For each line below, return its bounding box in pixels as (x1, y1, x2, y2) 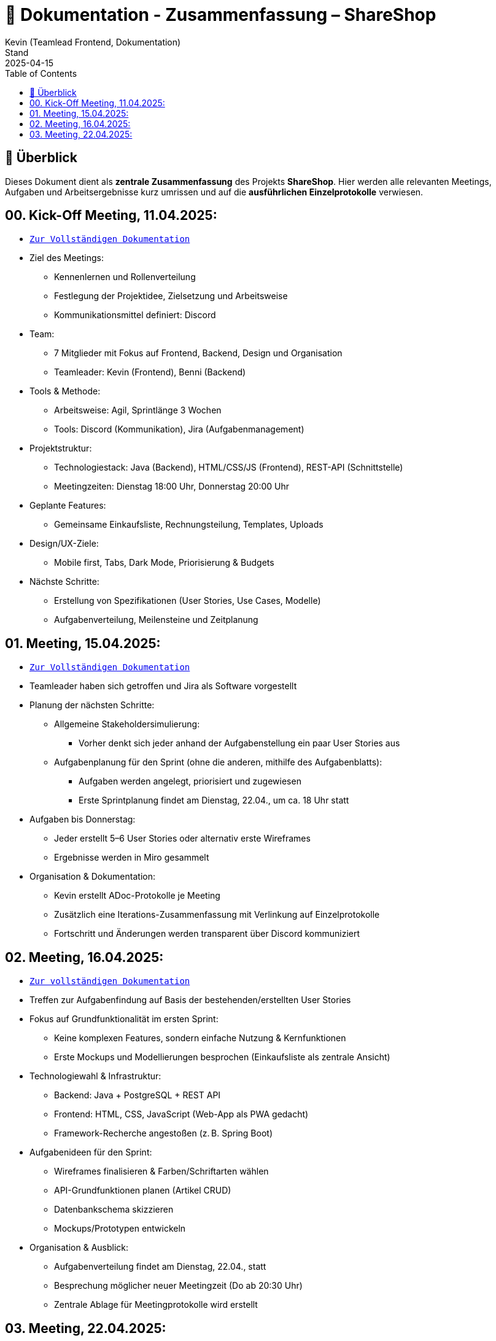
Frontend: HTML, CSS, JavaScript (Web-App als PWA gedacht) (54, 1109, 309, 1120)
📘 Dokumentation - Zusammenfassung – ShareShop (5, 4, 436, 25)
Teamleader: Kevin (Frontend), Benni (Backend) (54, 367, 246, 378)
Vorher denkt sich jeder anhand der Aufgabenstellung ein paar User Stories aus (79, 738, 400, 749)
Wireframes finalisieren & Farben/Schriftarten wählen (54, 1166, 269, 1177)
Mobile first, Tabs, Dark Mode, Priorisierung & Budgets (54, 557, 274, 568)
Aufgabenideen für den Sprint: (29, 1147, 152, 1158)
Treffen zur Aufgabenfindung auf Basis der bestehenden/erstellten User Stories (29, 995, 351, 1006)
